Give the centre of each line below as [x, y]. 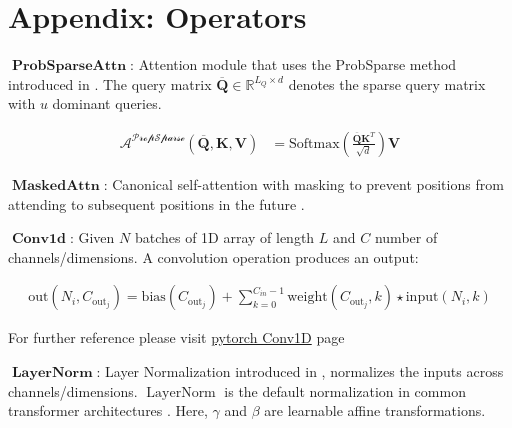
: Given [92, 237]
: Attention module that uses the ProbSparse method [293, 64]
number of [406, 237]
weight [307, 297]
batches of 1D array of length [224, 237]
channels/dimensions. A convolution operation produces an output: [213, 256]
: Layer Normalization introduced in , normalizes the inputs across [300, 370]
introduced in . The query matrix [110, 83]
